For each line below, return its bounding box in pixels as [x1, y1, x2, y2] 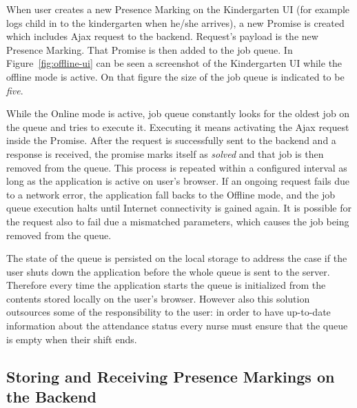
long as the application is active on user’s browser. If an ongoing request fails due [6, 174, 350, 188]
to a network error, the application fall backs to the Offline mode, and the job [6, 187, 336, 201]
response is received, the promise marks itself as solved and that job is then [6, 146, 324, 161]
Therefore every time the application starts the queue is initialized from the [6, 278, 326, 292]
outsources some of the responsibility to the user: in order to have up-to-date [6, 305, 331, 319]
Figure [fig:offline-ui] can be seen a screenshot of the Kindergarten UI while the [6, 56, 343, 70]
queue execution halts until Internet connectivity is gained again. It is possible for [6, 201, 351, 215]
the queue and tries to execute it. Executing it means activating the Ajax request [6, 119, 349, 134]
